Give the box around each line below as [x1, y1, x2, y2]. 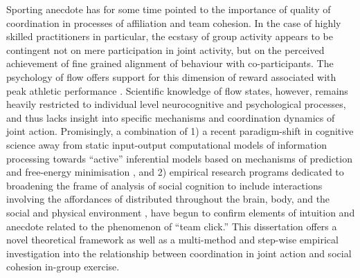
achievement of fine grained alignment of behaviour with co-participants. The [6, 56, 334, 71]
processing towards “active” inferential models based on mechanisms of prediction [6, 151, 352, 165]
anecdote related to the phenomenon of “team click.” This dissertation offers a [6, 219, 337, 233]
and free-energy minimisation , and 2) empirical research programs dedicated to [6, 165, 344, 179]
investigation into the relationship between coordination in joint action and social [6, 245, 352, 260]
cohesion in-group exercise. [6, 259, 120, 274]
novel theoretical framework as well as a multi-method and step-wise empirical [6, 232, 339, 247]
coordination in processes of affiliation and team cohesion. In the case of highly [6, 15, 341, 30]
